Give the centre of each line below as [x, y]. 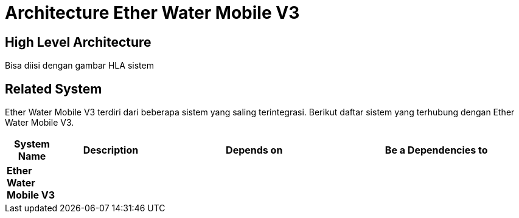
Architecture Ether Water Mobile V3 [152, 13]
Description [111, 150]
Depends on [254, 150]
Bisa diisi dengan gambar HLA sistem [79, 66]
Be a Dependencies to [436, 150]
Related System [54, 89]
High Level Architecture [78, 42]
